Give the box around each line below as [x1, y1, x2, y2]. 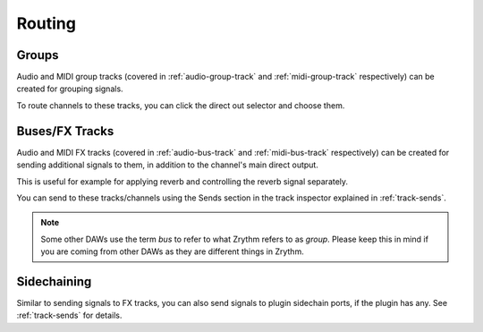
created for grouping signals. [16, 83, 124, 94]
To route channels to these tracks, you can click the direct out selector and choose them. [16, 99, 345, 111]
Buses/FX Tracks [16, 123, 114, 139]
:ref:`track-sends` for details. [16, 310, 123, 321]
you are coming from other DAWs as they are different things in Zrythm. [40, 246, 304, 257]
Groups [16, 47, 59, 63]
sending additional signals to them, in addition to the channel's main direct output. [16, 159, 319, 170]
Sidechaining [16, 274, 92, 289]
